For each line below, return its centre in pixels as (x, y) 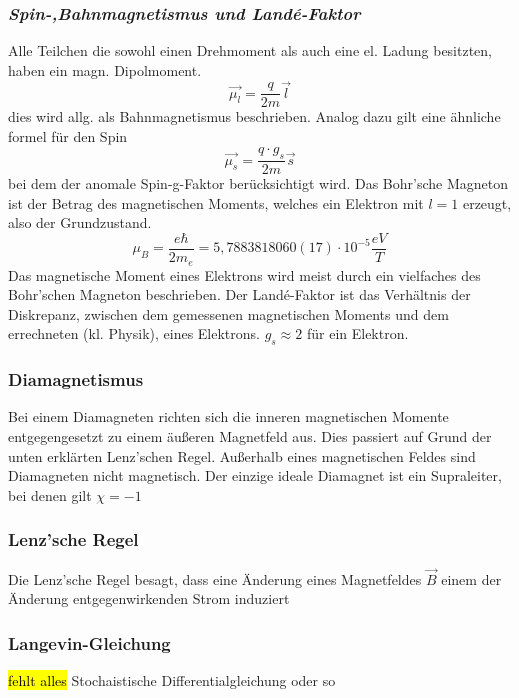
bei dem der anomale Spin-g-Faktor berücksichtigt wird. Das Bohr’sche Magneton (258, 183)
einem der (471, 578)
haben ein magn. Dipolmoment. (105, 69)
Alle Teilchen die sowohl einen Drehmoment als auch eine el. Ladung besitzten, (250, 50)
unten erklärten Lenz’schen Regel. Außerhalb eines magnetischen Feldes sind (242, 455)
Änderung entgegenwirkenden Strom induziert (149, 598)
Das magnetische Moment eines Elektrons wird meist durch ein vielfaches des (244, 274)
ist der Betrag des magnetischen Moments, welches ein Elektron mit (216, 202)
